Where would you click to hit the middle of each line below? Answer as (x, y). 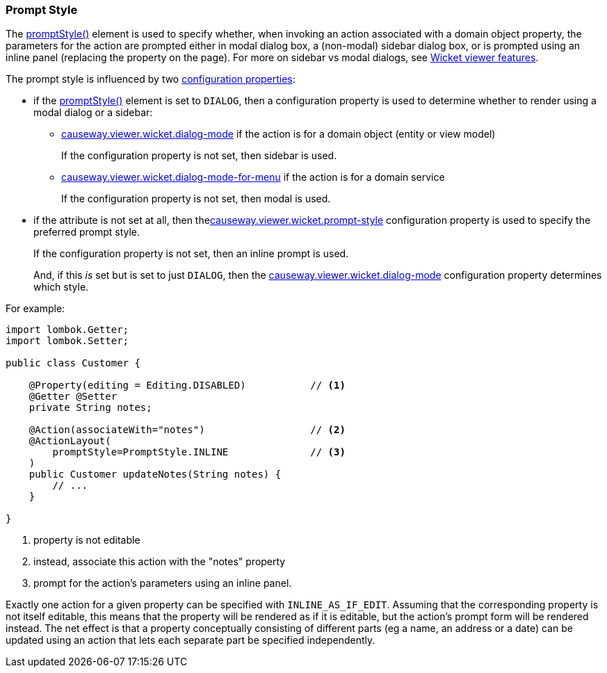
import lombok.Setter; (67, 341)
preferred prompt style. (87, 232)
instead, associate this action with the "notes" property (160, 562)
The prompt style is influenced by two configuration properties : (151, 79)
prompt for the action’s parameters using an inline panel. (163, 583)
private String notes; (90, 408)
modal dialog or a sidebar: (93, 113)
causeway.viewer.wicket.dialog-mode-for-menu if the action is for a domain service (253, 177)
